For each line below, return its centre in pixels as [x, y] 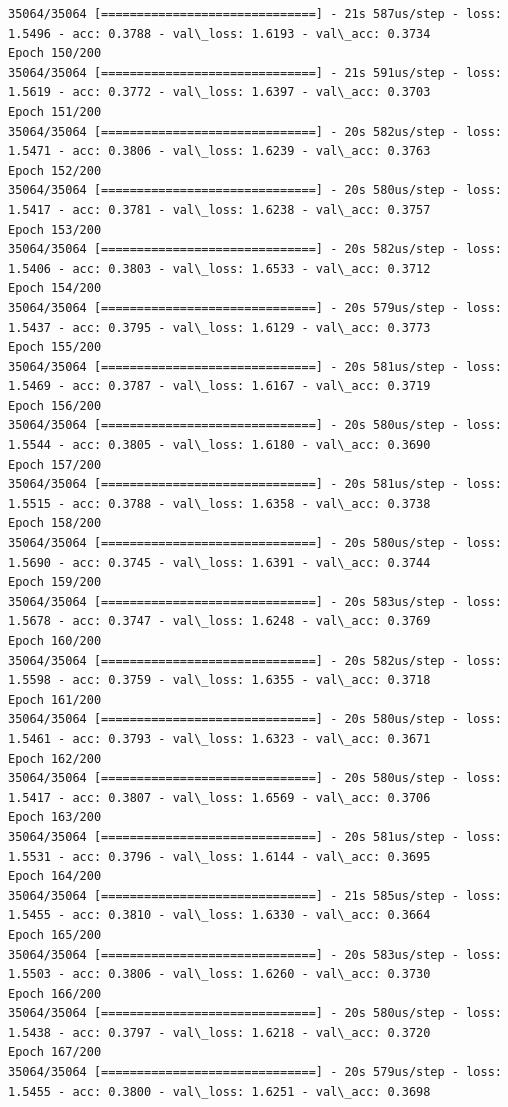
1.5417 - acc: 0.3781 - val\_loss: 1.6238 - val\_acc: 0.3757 [219, 209]
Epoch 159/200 [55, 582]
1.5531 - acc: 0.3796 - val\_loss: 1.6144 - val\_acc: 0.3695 [219, 856]
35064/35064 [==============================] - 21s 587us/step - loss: [255, 14]
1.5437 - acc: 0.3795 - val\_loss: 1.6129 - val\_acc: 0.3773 [219, 327]
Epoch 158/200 [55, 523]
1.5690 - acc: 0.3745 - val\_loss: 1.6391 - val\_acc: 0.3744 [219, 562]
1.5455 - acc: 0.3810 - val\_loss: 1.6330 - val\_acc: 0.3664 [219, 915]
